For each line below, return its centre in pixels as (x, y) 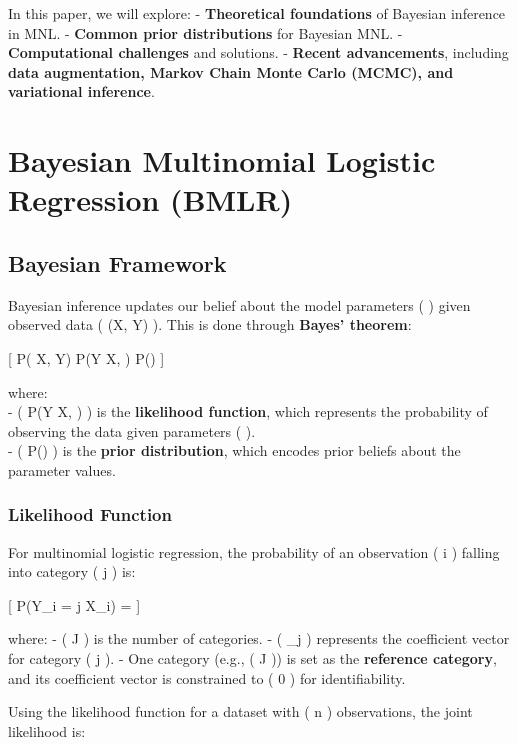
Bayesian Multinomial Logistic (222, 160)
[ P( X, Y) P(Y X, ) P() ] (86, 357)
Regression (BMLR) (150, 199)
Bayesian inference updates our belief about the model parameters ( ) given (239, 304)
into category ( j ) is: (72, 571)
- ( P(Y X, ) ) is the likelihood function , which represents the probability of (248, 411)
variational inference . (81, 91)
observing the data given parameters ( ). (132, 430)
